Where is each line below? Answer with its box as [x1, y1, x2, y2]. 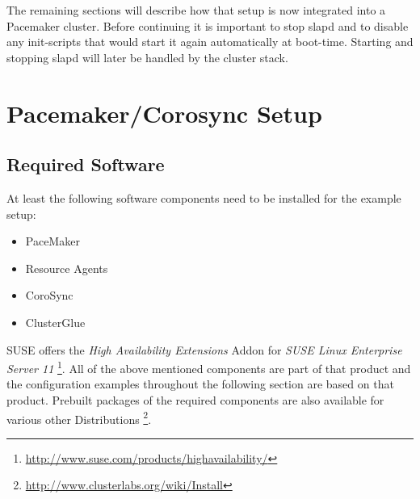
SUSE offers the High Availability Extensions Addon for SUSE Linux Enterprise [6, 341, 402, 358]
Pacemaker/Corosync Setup [6, 96, 322, 129]
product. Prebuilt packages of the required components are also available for [6, 391, 384, 408]
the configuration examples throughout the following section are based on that [6, 375, 394, 392]
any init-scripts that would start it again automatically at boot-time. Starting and [6, 33, 414, 50]
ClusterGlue [25, 313, 86, 330]
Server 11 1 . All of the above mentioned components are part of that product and [6, 358, 411, 376]
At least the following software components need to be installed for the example [6, 189, 401, 206]
